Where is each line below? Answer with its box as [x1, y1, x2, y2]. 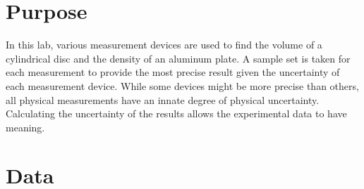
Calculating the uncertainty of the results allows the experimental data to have [6, 106, 347, 121]
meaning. [6, 119, 45, 134]
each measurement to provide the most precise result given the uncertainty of [6, 65, 340, 79]
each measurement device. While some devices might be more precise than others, [6, 78, 359, 93]
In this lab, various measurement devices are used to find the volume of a [6, 37, 322, 52]
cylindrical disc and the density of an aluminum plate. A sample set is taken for [6, 51, 351, 65]
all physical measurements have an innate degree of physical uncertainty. [6, 92, 320, 107]
